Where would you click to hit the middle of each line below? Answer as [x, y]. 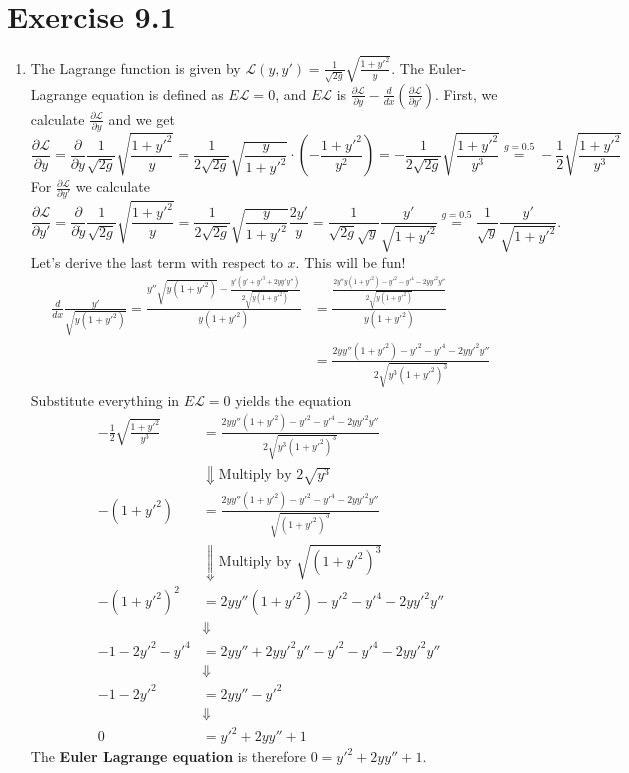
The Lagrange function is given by [135, 67]
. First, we [466, 93]
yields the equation [293, 399]
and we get [142, 118]
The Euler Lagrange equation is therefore [168, 756]
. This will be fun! [350, 261]
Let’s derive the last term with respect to [156, 261]
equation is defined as [157, 93]
